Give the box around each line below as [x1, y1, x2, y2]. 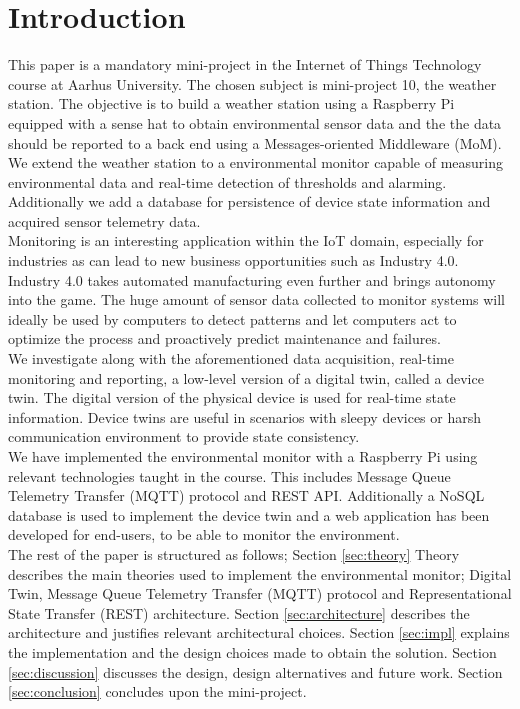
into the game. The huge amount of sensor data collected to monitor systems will [8, 289, 506, 310]
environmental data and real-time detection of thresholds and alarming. [8, 171, 447, 192]
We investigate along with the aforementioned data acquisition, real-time [8, 348, 454, 369]
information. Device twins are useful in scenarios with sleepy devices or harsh [8, 406, 482, 427]
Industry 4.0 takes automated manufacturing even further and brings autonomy [8, 269, 496, 290]
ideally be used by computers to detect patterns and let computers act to [8, 308, 457, 329]
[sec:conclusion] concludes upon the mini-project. [8, 681, 307, 702]
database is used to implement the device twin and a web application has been [8, 504, 490, 525]
